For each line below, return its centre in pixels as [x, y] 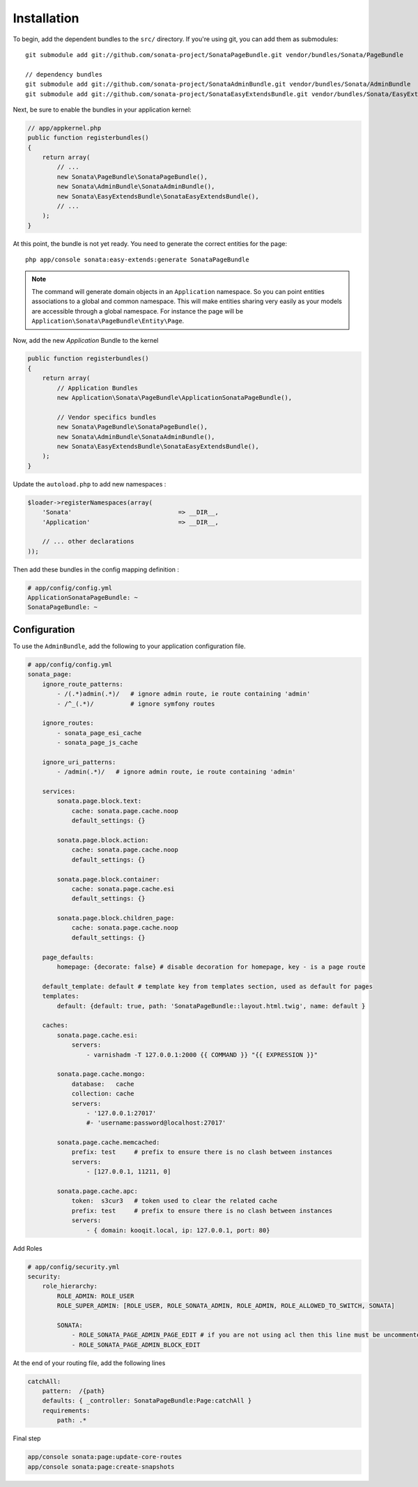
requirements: [66, 1410]
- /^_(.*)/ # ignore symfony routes [136, 703]
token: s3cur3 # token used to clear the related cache [175, 1201]
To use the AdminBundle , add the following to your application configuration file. [129, 646]
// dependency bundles [64, 74]
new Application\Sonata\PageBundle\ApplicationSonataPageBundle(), [175, 398]
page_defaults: [68, 957]
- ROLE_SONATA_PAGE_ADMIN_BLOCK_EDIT [136, 1345]
